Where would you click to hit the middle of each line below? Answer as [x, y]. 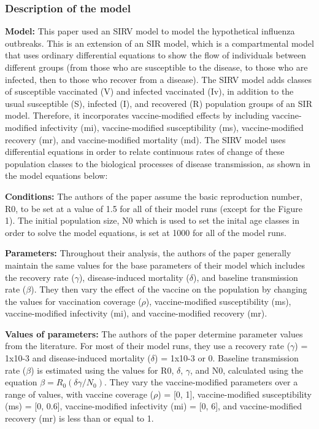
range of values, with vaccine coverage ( [79, 394]
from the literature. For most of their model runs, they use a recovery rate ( [148, 346]
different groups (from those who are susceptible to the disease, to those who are [156, 67]
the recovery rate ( [40, 277]
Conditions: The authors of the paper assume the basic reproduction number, [154, 196]
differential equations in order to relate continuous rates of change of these [145, 152]
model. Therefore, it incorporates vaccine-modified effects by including [137, 115]
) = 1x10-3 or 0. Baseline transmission [227, 358]
